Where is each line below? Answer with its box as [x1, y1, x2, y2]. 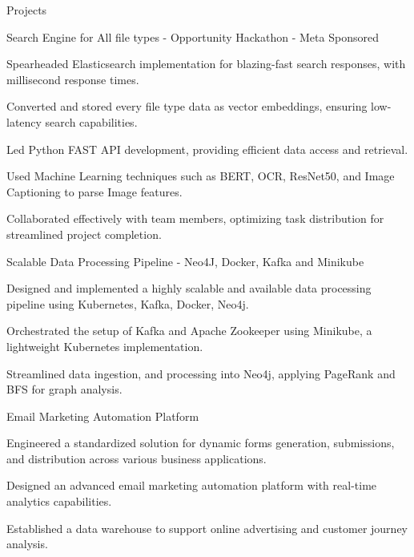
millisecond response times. [6, 71, 139, 87]
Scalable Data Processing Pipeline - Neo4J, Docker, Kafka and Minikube [6, 252, 364, 269]
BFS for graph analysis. [6, 381, 123, 398]
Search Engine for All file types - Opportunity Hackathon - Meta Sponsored [6, 28, 379, 45]
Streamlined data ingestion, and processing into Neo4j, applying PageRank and [6, 365, 396, 381]
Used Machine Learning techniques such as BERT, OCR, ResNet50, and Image [6, 168, 395, 184]
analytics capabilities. [6, 493, 112, 510]
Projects [6, 2, 47, 18]
